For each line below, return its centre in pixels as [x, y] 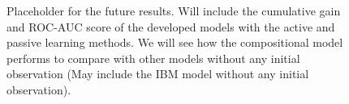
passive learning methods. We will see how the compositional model [175, 42]
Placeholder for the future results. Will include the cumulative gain [174, 10]
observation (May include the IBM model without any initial [158, 74]
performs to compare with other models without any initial [153, 58]
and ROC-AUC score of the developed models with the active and [171, 26]
